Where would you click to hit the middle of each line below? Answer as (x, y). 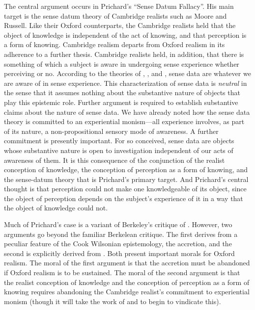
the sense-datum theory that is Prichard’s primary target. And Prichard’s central (126, 179)
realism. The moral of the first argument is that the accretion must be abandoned (127, 263)
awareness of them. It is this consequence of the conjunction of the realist (114, 160)
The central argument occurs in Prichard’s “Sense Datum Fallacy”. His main (119, 6)
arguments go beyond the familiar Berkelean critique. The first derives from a (121, 234)
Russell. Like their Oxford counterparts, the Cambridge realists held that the (120, 25)
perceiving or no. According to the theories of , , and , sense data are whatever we (127, 73)
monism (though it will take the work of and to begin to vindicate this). (113, 301)
